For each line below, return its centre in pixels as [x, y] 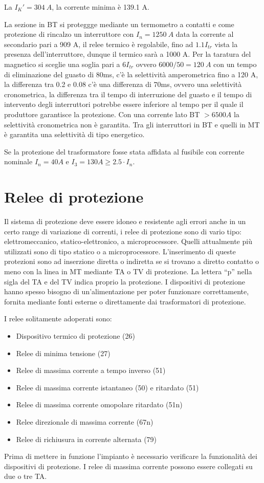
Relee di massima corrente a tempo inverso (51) [91, 370]
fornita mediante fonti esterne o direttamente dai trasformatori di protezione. [125, 301]
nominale [18, 161]
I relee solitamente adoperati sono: [58, 319]
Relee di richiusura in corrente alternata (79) [86, 439]
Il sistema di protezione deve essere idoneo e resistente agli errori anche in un [125, 221]
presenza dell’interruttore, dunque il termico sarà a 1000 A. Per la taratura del [128, 54]
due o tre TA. [26, 476]
